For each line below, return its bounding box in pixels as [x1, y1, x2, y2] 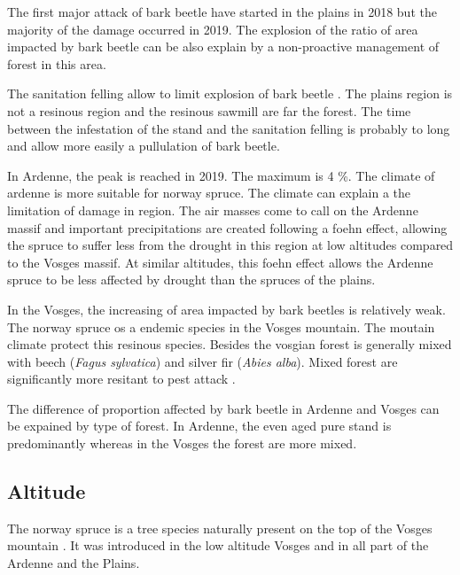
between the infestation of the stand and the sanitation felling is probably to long [7, 119, 450, 137]
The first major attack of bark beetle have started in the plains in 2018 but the [7, 3, 437, 20]
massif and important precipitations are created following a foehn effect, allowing [7, 218, 448, 237]
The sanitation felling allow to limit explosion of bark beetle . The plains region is [7, 84, 453, 103]
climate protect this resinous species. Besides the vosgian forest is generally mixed [7, 335, 452, 354]
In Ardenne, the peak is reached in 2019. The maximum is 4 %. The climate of [7, 166, 435, 184]
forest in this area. [7, 54, 106, 73]
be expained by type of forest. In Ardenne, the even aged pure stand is [7, 416, 392, 435]
